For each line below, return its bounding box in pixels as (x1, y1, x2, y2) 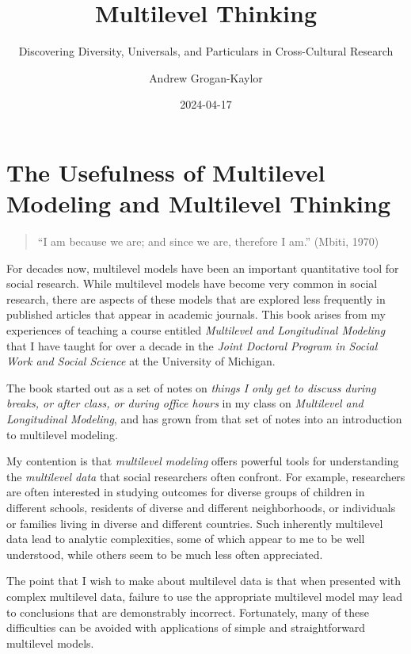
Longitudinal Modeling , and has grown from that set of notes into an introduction (6, 410, 402, 426)
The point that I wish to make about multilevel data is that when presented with (6, 572, 401, 589)
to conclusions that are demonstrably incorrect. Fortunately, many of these (6, 603, 370, 620)
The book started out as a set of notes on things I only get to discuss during (6, 379, 376, 396)
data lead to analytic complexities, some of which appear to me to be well (6, 530, 365, 547)
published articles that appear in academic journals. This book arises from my (6, 306, 386, 323)
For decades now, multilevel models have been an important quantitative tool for (6, 259, 399, 276)
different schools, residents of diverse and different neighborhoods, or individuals (6, 499, 396, 515)
